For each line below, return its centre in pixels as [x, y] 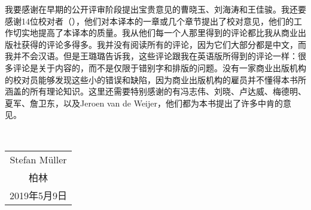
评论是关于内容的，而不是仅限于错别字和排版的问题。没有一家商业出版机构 [159, 67]
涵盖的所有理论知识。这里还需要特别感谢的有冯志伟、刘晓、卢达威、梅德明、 [155, 91]
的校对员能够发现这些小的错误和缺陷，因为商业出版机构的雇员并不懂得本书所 [155, 79]
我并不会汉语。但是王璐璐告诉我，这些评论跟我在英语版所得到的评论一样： [151, 56]
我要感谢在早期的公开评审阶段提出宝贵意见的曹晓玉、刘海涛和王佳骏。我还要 [155, 9]
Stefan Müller [38, 159]
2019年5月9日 [39, 195]
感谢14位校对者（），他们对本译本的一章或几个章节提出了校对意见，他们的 [149, 21]
